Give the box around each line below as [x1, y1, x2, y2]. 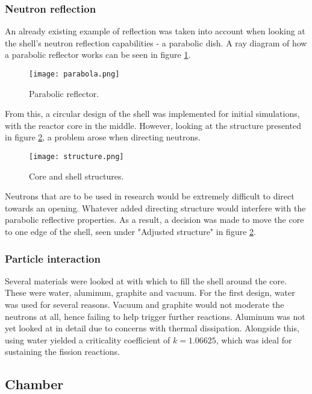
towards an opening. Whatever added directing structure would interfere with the [5, 201, 306, 214]
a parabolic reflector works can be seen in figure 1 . [5, 48, 191, 61]
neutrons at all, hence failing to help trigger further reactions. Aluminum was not [5, 310, 305, 322]
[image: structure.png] [29, 152, 124, 161]
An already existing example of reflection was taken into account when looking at [5, 25, 305, 37]
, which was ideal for [216, 333, 292, 346]
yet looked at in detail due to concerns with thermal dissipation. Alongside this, [5, 322, 299, 334]
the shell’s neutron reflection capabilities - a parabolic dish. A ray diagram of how [5, 36, 307, 49]
